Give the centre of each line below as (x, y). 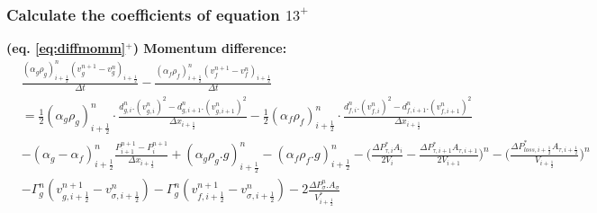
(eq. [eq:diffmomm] (66, 48)
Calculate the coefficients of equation (143, 14)
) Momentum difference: (210, 48)
